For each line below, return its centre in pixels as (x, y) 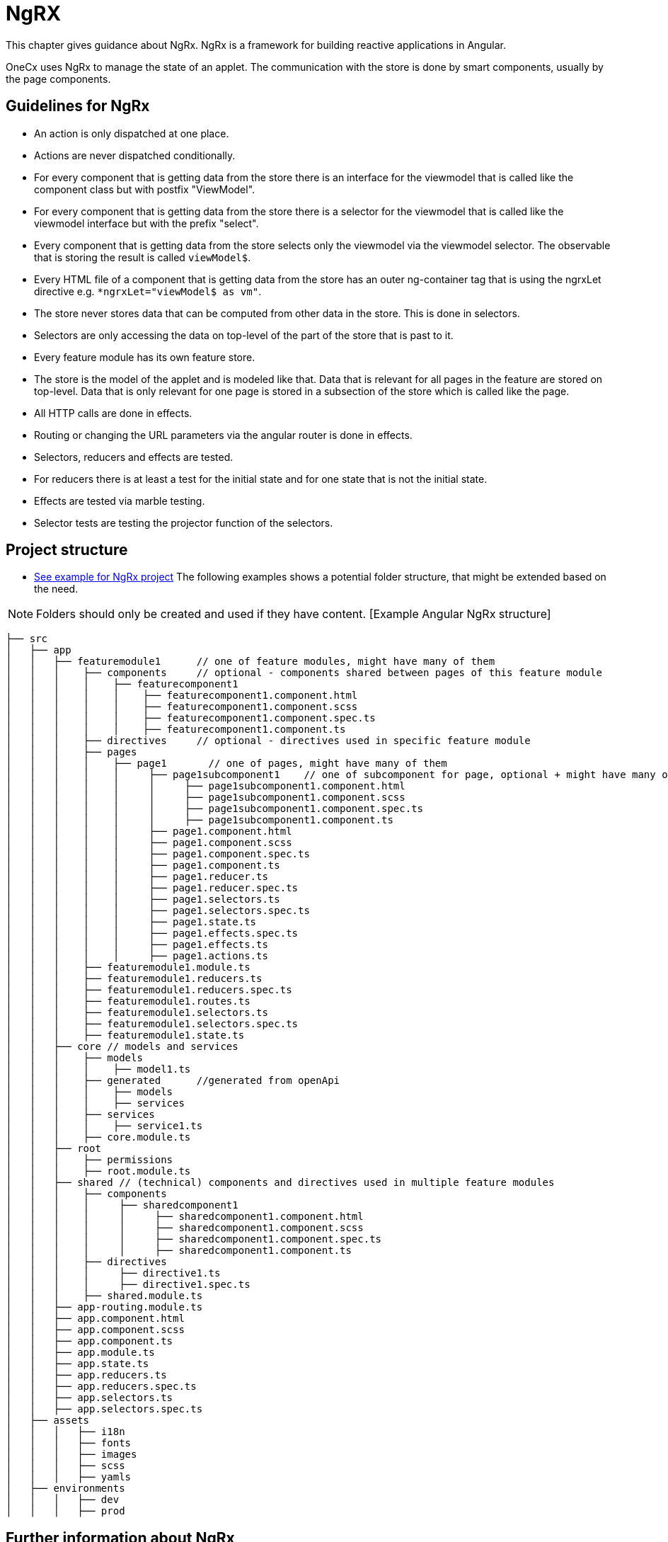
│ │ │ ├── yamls (69, 1477)
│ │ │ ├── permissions (90, 1160)
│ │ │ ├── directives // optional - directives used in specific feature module (268, 741)
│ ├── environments (65, 1489)
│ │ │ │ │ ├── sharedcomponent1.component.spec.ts (194, 1239)
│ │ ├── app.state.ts (77, 1364)
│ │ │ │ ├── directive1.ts (113, 1273)
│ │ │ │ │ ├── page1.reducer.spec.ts (152, 888)
